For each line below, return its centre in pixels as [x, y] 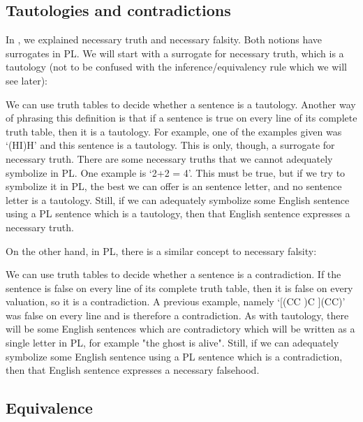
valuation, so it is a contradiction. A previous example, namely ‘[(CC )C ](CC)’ [176, 301]
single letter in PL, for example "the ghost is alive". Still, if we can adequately [172, 343]
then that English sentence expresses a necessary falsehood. [133, 370]
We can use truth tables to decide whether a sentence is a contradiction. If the [173, 274]
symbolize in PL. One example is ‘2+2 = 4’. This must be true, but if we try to [176, 172]
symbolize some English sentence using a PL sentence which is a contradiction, [174, 356]
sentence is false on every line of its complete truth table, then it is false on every [179, 288]
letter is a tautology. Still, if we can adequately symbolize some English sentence [178, 199]
